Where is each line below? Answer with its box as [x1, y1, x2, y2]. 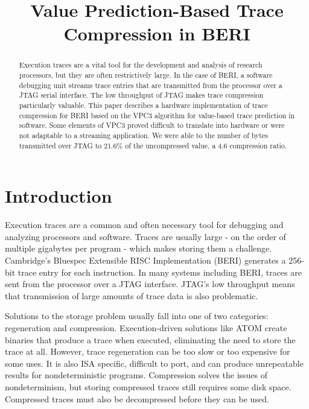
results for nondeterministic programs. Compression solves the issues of [5, 369, 268, 381]
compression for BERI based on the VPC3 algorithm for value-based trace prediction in [19, 110, 295, 120]
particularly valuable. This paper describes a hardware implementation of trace [19, 100, 268, 110]
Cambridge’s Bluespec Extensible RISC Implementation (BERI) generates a [5, 253, 286, 266]
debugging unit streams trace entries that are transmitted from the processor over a [19, 80, 282, 90]
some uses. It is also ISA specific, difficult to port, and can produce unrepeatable [5, 357, 304, 369]
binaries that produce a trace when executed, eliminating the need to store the [5, 333, 296, 346]
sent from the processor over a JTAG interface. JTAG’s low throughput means [5, 277, 295, 290]
